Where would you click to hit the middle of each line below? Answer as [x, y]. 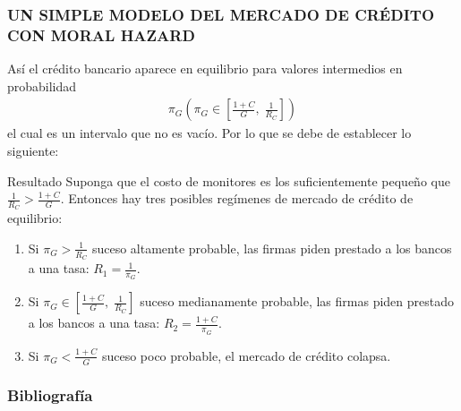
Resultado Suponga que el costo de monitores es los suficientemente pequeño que [229, 180]
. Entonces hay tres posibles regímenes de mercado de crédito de [237, 198]
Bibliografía [50, 395]
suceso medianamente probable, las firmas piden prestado [297, 301]
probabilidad [42, 86]
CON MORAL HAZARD [101, 34]
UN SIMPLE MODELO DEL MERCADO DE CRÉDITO [221, 14]
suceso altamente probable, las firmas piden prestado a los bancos [272, 248]
